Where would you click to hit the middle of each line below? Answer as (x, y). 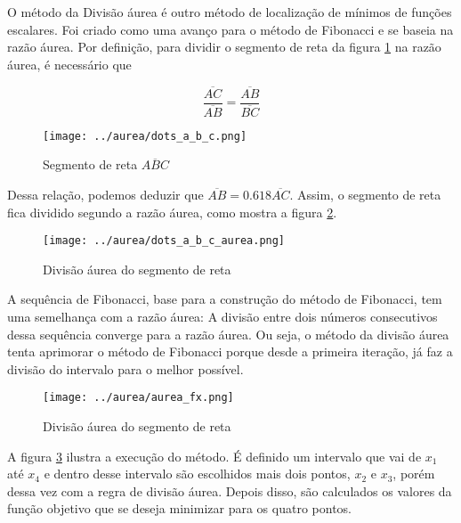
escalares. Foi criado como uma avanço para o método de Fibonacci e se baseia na (230, 29)
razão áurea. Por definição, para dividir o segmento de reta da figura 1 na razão (224, 47)
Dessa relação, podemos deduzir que (105, 194)
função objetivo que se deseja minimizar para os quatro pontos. (179, 508)
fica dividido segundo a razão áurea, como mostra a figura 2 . (172, 212)
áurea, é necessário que (69, 64)
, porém (414, 474)
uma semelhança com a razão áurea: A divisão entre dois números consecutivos (222, 316)
